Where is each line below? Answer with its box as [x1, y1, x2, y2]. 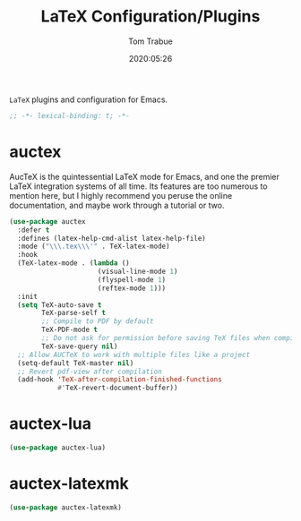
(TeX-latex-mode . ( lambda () [17, 259, 130, 268]
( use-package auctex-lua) [9, 443, 106, 453]
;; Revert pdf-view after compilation [17, 367, 163, 376]
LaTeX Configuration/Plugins [40, 6, 261, 27]
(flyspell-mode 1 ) [97, 275, 167, 284]
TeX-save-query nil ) [41, 342, 118, 351]
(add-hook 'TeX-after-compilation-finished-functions [17, 375, 222, 384]
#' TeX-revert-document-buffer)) [56, 383, 178, 393]
